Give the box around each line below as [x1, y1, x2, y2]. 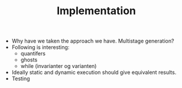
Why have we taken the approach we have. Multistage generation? [11, 37, 174, 45]
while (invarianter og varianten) [20, 63, 97, 70]
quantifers [20, 50, 46, 57]
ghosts [20, 56, 38, 63]
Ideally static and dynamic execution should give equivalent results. [11, 69, 177, 76]
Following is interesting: [11, 44, 70, 51]
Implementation [56, 4, 136, 18]
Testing [11, 75, 31, 82]
